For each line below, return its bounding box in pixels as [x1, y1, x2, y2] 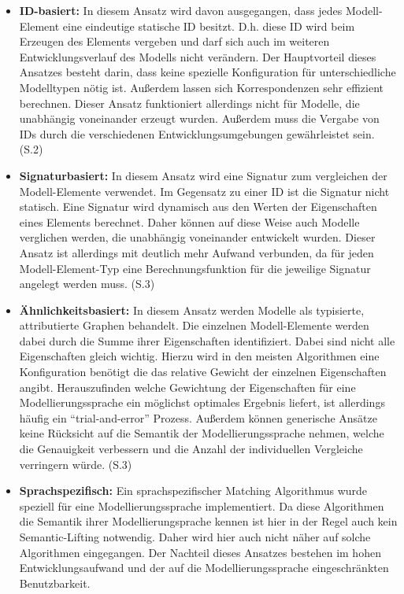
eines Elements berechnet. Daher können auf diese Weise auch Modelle [19, 213, 360, 230]
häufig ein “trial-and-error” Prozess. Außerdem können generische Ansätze [19, 409, 377, 426]
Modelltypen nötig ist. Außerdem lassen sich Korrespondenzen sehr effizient [19, 79, 384, 95]
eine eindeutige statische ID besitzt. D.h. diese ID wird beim [62, 17, 355, 34]
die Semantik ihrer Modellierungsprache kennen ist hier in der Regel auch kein [19, 513, 398, 529]
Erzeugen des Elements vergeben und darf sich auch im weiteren [19, 33, 330, 50]
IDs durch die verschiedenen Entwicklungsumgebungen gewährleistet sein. [19, 125, 375, 142]
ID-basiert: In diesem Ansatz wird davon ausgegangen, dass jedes [19, 2, 343, 18]
